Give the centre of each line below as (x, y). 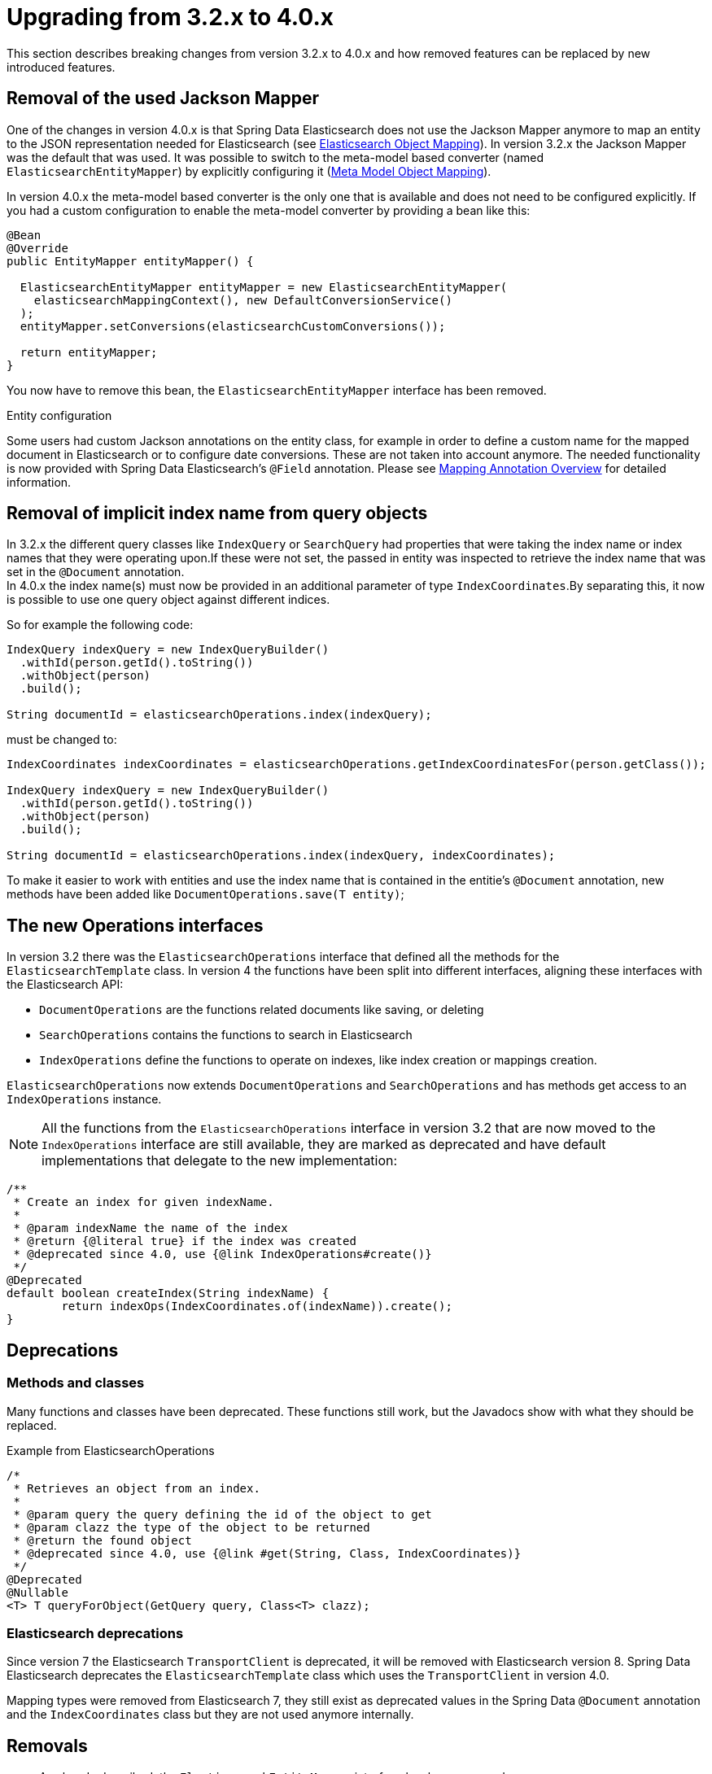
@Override (37, 248)
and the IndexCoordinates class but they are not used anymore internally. (210, 1715)
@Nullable (37, 1592)
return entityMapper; (89, 352)
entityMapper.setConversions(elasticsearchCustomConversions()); (233, 326)
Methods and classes (76, 1383)
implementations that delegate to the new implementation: (220, 1161)
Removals (47, 1746)
